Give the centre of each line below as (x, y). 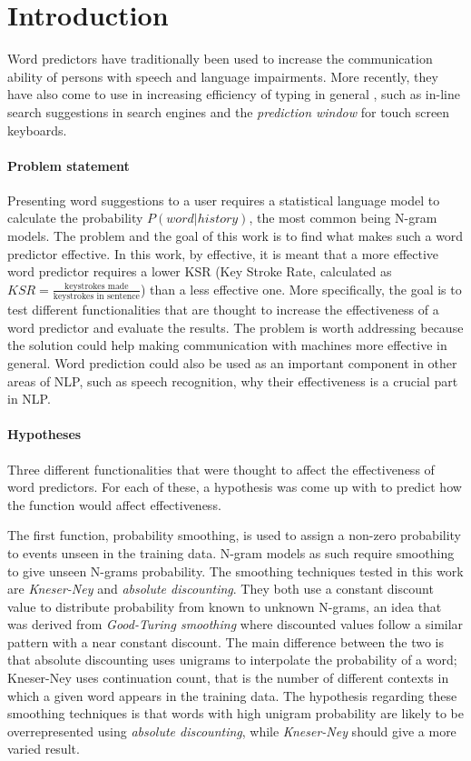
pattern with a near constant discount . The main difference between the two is (226, 641)
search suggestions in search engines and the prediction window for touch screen (229, 111)
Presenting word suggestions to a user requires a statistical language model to (224, 200)
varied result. (44, 749)
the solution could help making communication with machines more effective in (227, 345)
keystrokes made (97, 286)
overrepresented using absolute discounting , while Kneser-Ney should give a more (232, 731)
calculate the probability (75, 218)
